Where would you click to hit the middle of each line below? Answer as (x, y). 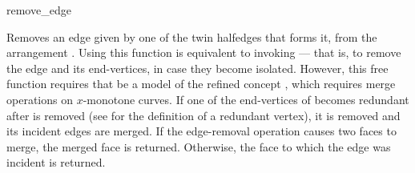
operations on (40, 99)
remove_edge (39, 10)
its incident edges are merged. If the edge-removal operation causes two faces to (201, 131)
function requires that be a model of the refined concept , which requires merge (201, 84)
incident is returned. (56, 162)
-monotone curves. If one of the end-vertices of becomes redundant (246, 99)
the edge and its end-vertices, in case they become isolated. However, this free (197, 68)
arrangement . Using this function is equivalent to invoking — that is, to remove (204, 52)
